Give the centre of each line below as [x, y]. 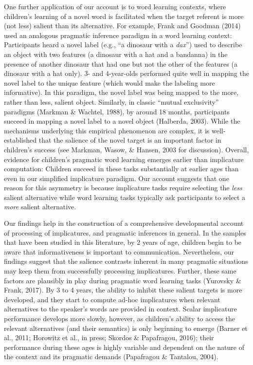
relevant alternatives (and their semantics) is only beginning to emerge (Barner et [126, 328]
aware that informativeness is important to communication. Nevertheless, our [119, 251]
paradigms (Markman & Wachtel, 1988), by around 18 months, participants [117, 111]
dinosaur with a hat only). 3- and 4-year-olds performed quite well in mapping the [126, 73]
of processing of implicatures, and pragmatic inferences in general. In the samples [125, 232]
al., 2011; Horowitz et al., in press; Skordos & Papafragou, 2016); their [109, 338]
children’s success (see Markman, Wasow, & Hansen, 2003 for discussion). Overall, [126, 149]
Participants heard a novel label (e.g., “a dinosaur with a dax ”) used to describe [123, 45]
